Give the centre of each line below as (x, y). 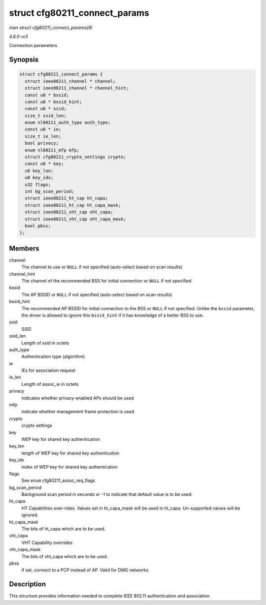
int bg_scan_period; (50, 191)
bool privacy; (42, 143)
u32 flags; (38, 184)
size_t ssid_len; (46, 115)
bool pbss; (38, 226)
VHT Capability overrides (47, 542)
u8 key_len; (39, 171)
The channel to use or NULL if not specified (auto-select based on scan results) (102, 267)
